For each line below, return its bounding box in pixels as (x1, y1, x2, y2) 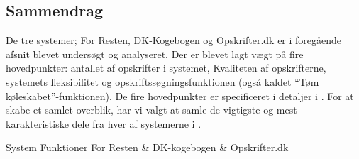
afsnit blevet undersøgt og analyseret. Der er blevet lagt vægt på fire (6, 46, 304, 61)
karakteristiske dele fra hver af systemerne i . (6, 116, 201, 131)
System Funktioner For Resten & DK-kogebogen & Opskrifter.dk (6, 140, 289, 155)
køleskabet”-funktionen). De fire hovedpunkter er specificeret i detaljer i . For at (6, 88, 354, 103)
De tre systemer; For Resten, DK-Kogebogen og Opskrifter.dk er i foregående (6, 33, 342, 48)
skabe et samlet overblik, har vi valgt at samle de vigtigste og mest (6, 102, 297, 117)
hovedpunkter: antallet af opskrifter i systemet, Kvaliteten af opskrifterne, (6, 60, 326, 75)
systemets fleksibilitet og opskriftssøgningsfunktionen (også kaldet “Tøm (6, 74, 319, 89)
